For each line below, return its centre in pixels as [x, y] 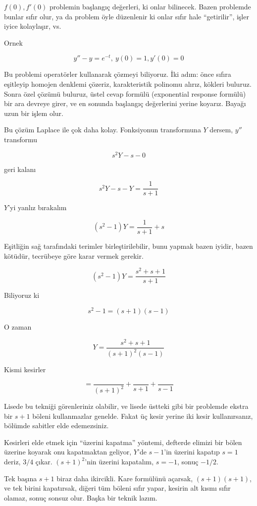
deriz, [12, 462]
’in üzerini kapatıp [192, 452]
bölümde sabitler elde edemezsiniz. [56, 425]
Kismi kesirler [25, 369]
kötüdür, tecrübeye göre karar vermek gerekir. [74, 255]
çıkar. [44, 462]
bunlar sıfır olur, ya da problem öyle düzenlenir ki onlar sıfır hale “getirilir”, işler [127, 16]
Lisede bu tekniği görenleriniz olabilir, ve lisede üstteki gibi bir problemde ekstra [126, 406]
